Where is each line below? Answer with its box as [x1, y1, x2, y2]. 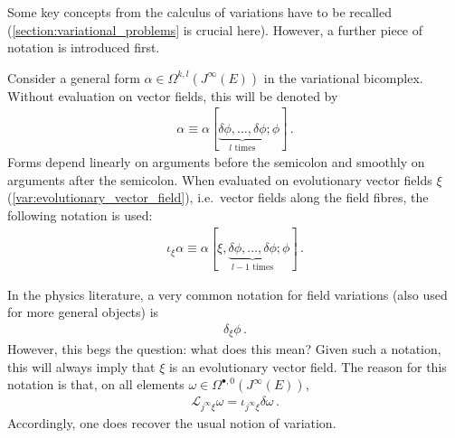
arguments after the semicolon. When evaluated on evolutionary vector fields [7, 170, 432, 189]
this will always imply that [7, 357, 156, 376]
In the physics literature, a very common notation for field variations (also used [7, 284, 448, 303]
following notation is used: [7, 206, 153, 225]
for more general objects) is [7, 303, 159, 322]
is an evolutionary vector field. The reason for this [168, 357, 447, 376]
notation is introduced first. [7, 38, 160, 57]
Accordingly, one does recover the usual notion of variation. [7, 414, 337, 433]
